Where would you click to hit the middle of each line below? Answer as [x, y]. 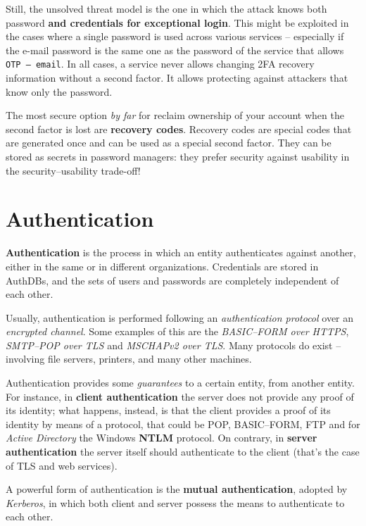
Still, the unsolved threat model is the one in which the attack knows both [166, 8]
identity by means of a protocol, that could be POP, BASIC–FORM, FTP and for [183, 424]
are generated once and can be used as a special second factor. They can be [169, 143]
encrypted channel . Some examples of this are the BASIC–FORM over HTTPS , [177, 331]
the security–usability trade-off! [73, 170]
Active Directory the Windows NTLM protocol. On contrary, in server [162, 438]
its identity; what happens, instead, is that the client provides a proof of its [168, 410]
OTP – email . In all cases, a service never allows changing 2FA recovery [160, 64]
